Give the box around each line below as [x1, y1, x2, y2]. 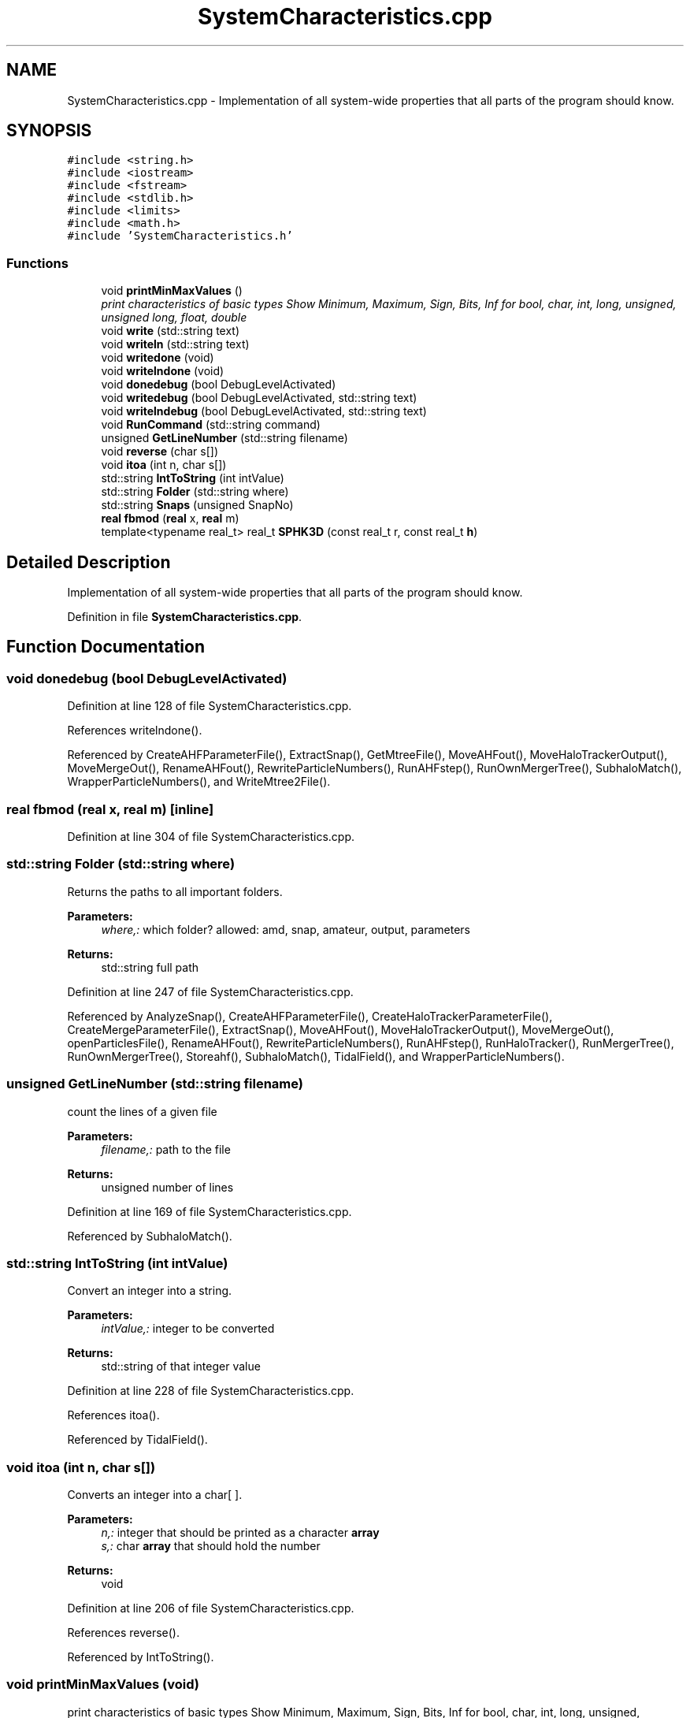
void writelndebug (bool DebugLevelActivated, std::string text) [101, 404, 427, 418]
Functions [6, 255, 69, 271]
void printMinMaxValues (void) [6, 1676, 200, 1693]
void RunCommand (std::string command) [101, 418, 321, 432]
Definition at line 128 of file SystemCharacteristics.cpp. [67, 699, 352, 713]
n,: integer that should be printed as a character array [101, 1526, 380, 1539]
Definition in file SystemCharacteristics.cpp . [67, 610, 302, 624]
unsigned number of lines [101, 1180, 234, 1194]
